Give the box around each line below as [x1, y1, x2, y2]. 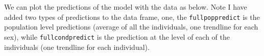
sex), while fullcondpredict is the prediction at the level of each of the [4, 31, 230, 42]
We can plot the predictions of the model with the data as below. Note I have [4, 2, 247, 12]
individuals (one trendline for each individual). [4, 41, 150, 52]
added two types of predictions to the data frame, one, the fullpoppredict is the [4, 11, 260, 22]
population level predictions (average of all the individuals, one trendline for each [4, 21, 258, 32]
